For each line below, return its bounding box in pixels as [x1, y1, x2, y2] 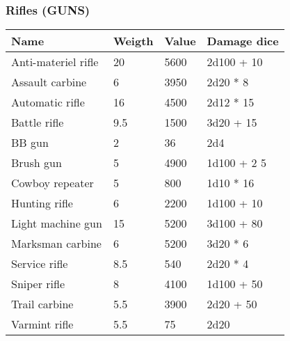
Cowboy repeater [11, 175, 94, 191]
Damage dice [207, 33, 279, 49]
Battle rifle [11, 114, 64, 131]
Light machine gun [11, 215, 102, 232]
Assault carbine [11, 74, 87, 90]
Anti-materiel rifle [11, 54, 99, 70]
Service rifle [11, 255, 68, 272]
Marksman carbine [11, 235, 102, 252]
